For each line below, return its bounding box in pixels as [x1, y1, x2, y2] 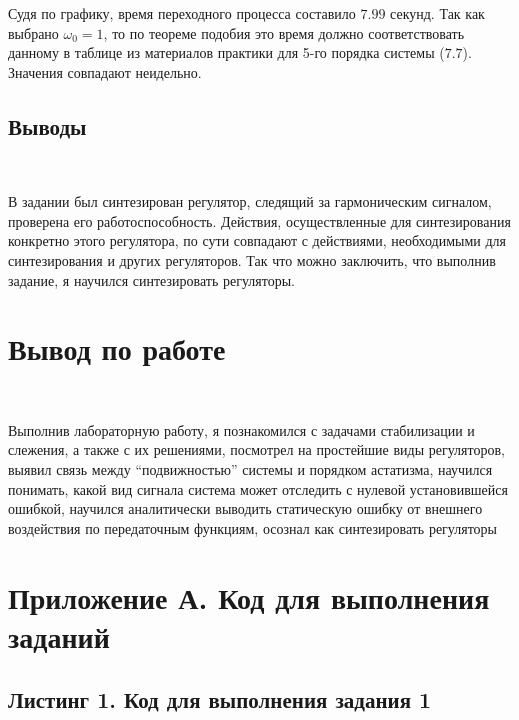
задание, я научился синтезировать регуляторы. [8, 269, 295, 290]
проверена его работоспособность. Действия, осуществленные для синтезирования [8, 210, 511, 231]
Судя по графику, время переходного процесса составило [8, 3, 356, 23]
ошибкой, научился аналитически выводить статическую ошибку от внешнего [8, 498, 483, 519]
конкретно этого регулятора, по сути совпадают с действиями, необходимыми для [8, 230, 507, 251]
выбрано [8, 22, 59, 43]
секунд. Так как [390, 3, 485, 23]
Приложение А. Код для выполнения [8, 576, 490, 617]
